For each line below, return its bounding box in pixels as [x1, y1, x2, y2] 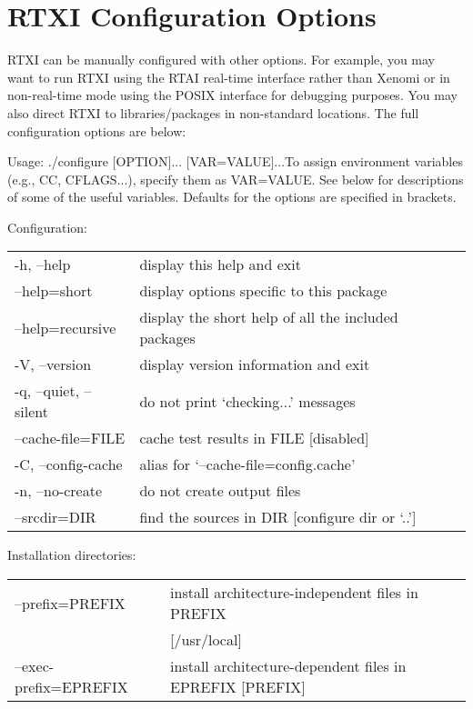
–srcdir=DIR [15, 506, 96, 528]
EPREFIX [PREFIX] [170, 676, 306, 698]
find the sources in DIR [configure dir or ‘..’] [139, 506, 417, 528]
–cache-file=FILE [15, 427, 126, 449]
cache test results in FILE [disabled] [139, 427, 369, 449]
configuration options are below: [7, 121, 186, 140]
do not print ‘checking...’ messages [139, 390, 356, 412]
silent [15, 401, 48, 423]
